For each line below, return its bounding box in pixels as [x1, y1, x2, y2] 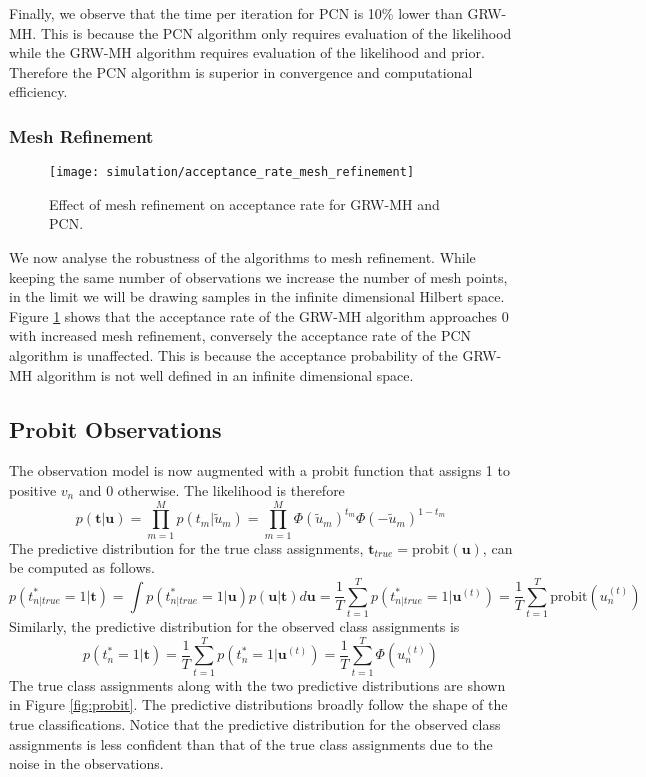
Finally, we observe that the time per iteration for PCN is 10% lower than [9, 3, 463, 23]
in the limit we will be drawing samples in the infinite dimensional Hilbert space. [9, 286, 505, 307]
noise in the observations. [9, 753, 164, 774]
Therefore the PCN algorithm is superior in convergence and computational [9, 61, 473, 82]
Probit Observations [9, 413, 222, 444]
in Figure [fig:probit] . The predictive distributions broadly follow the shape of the [9, 694, 508, 715]
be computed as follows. [9, 557, 155, 578]
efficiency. [9, 81, 68, 102]
